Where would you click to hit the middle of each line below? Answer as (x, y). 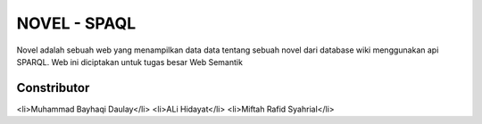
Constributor (53, 88)
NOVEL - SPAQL (76, 23)
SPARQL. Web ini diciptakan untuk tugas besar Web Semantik (129, 62)
